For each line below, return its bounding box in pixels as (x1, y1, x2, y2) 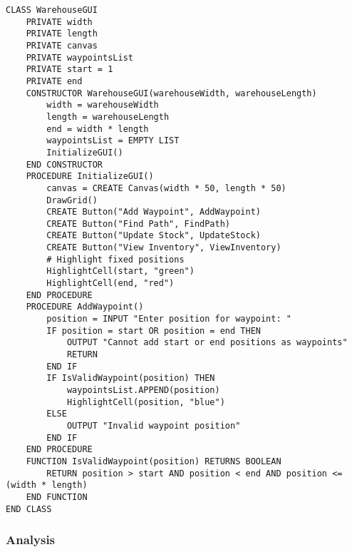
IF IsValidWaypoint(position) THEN (46, 373, 215, 384)
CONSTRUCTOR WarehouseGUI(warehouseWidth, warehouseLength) (26, 88, 317, 98)
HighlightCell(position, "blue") (66, 397, 225, 407)
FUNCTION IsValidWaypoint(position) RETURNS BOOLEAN (26, 456, 281, 466)
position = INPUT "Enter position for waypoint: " (46, 314, 291, 324)
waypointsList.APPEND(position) (66, 385, 220, 395)
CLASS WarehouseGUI (6, 5, 98, 15)
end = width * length (46, 123, 149, 134)
